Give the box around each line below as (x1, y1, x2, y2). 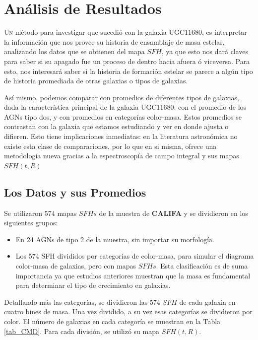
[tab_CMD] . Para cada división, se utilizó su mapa (4, 326, 159, 336)
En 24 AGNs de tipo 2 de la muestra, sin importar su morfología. (15, 234, 214, 244)
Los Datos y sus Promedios (4, 184, 146, 200)
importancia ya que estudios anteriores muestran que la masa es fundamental (15, 270, 251, 280)
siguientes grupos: (4, 217, 58, 228)
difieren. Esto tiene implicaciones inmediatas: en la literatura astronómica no (4, 131, 238, 141)
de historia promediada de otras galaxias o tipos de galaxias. (4, 75, 188, 86)
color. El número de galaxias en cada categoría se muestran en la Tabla (4, 316, 221, 326)
